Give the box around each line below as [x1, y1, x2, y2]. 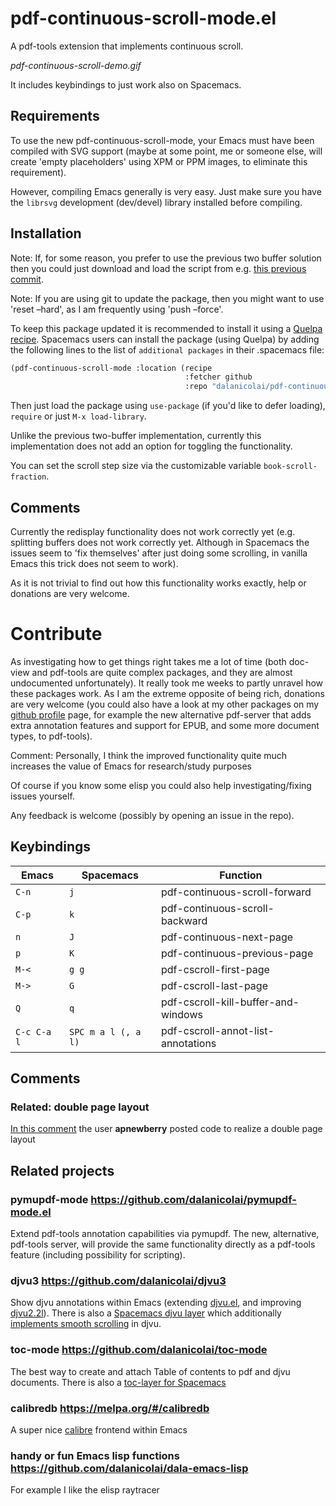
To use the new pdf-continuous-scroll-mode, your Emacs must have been [10, 134, 315, 146]
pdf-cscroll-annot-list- [160, 1023, 275, 1037]
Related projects [10, 1162, 115, 1179]
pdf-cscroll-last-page [160, 978, 268, 992]
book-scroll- [263, 462, 318, 472]
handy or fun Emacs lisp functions [10, 1448, 180, 1462]
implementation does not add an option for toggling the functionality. [10, 440, 293, 452]
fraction [10, 472, 47, 482]
